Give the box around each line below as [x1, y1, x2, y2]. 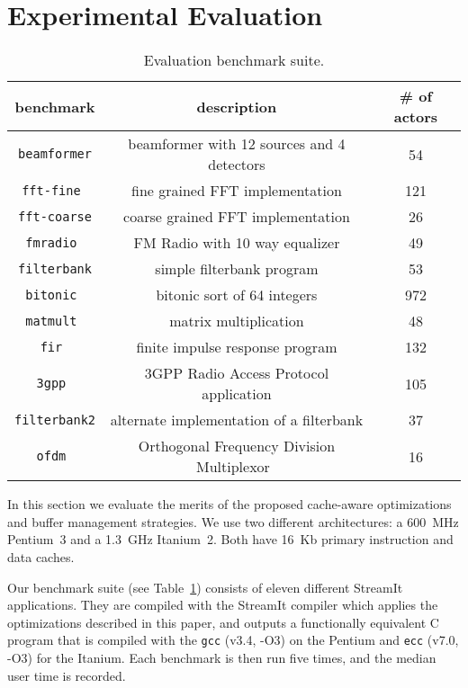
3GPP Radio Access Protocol [144, 362, 329, 384]
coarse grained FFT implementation [123, 206, 350, 228]
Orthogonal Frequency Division [138, 435, 336, 457]
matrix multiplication [169, 310, 304, 332]
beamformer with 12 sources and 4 [128, 133, 346, 155]
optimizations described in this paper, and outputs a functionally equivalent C [7, 612, 439, 631]
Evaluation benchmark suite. [143, 49, 325, 71]
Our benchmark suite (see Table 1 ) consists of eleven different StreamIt [7, 577, 403, 596]
